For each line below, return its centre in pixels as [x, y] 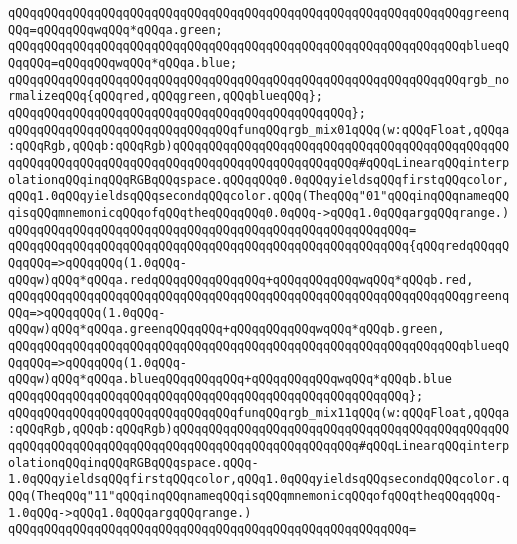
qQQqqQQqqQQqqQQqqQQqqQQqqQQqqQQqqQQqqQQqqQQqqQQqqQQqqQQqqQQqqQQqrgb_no [259, 79]
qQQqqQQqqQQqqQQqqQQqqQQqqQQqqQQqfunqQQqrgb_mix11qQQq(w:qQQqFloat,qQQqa [259, 412]
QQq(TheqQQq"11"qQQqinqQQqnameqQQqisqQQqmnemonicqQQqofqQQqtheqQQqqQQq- [255, 496]
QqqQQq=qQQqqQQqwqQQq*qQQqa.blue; [123, 62]
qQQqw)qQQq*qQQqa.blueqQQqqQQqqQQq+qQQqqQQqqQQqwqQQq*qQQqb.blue [230, 379]
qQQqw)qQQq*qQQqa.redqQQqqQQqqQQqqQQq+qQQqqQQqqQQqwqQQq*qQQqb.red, [241, 279]
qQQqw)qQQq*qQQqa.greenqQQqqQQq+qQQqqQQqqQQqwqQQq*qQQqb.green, [226, 329]
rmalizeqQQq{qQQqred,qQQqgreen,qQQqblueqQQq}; [165, 96]
